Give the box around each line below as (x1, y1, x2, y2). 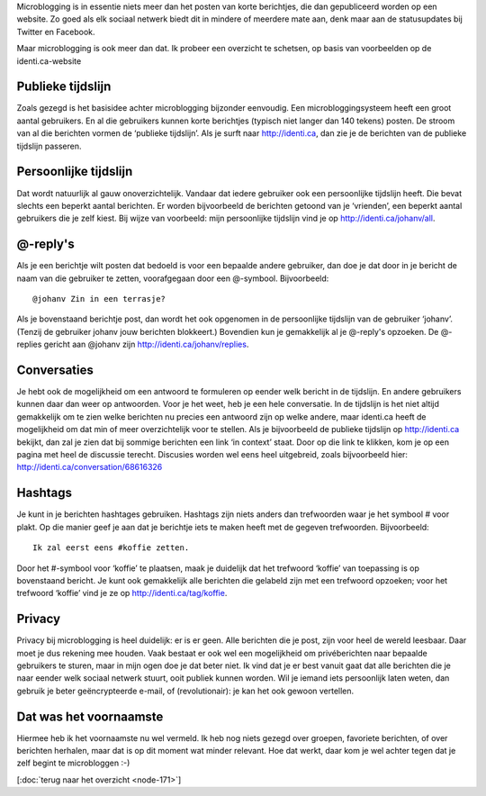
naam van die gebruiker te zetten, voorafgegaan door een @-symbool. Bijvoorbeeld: (16, 273, 329, 284)
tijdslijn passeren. (16, 140, 82, 151)
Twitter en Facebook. (16, 26, 95, 37)
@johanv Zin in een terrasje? (32, 294, 166, 304)
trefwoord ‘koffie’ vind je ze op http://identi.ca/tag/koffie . (16, 588, 228, 599)
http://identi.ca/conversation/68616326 (16, 462, 163, 473)
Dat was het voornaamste (16, 709, 164, 724)
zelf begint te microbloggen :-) (16, 757, 130, 769)
